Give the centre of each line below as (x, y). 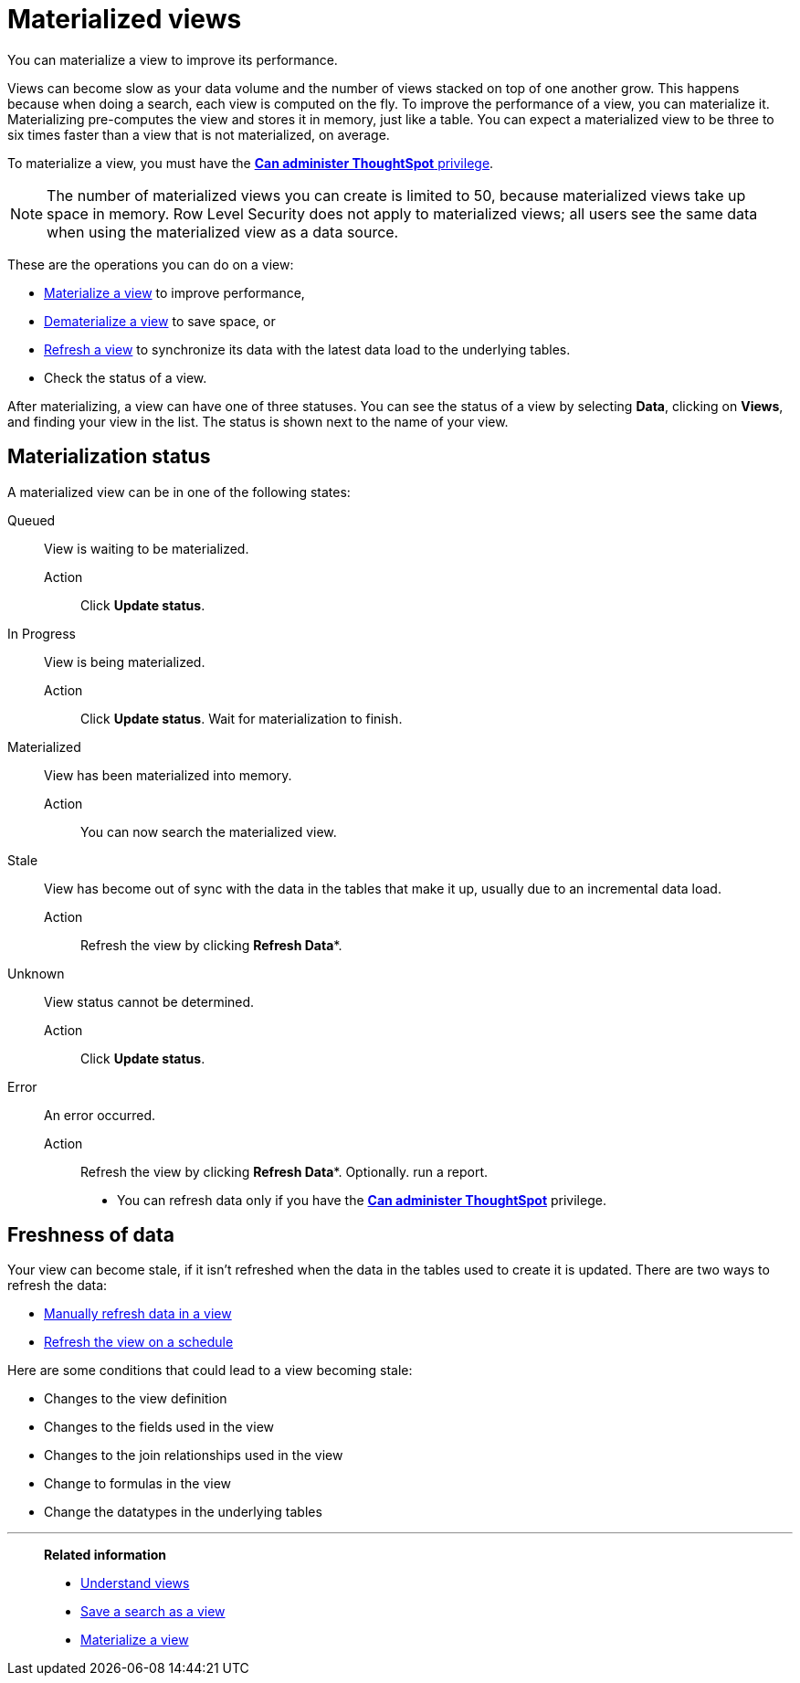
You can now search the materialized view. (209, 831)
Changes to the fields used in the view (159, 1427)
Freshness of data (91, 1235)
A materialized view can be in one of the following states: (179, 492)
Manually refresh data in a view (138, 1314)
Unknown (36, 973)
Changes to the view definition (136, 1399)
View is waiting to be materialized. (147, 548)
